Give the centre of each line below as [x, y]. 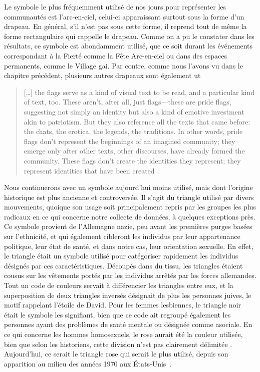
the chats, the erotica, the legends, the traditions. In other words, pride [133, 131]
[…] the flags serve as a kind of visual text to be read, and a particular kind [139, 92]
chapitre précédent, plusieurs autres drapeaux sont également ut [102, 75]
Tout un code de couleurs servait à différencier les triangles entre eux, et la [119, 285]
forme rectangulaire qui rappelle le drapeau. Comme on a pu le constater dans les [129, 36]
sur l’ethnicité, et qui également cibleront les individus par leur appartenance [122, 236]
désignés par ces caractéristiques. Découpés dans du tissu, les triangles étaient [123, 265]
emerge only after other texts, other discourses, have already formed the [134, 151]
